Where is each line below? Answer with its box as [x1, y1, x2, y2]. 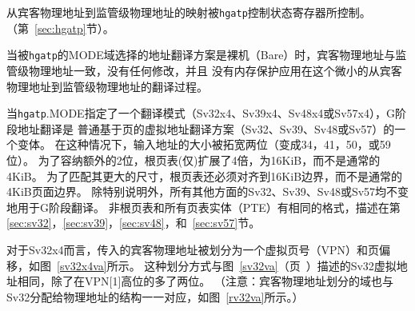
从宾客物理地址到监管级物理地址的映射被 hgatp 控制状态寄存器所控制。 [6, 4, 371, 20]
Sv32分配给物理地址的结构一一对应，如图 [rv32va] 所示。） [6, 288, 304, 305]
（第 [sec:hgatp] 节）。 [6, 19, 114, 36]
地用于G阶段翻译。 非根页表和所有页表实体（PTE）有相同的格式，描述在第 [6, 198, 401, 215]
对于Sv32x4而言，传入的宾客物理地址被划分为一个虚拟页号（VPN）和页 [6, 241, 380, 257]
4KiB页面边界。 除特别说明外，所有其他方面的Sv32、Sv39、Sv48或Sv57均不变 [6, 183, 409, 200]
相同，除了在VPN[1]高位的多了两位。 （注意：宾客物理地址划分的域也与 [17, 273, 393, 289]
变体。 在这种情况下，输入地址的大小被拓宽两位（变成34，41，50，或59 [17, 136, 391, 153]
